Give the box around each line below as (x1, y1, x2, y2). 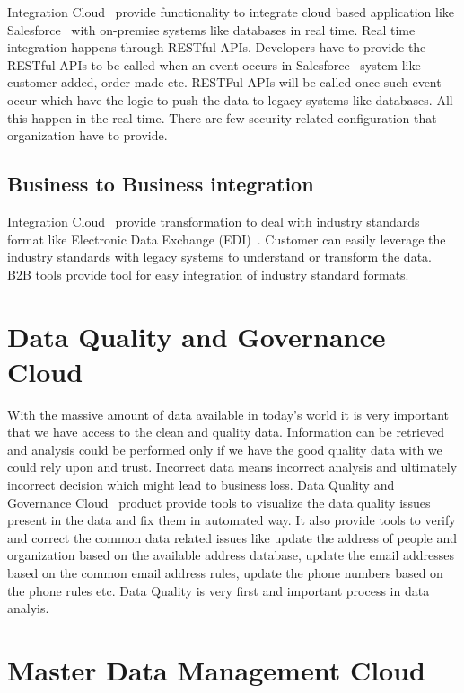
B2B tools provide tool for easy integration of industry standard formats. (7, 264, 409, 283)
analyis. (7, 599, 49, 617)
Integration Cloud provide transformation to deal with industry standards (7, 211, 420, 230)
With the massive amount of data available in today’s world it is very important (7, 404, 449, 423)
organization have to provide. (7, 126, 168, 145)
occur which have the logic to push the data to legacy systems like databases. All (7, 90, 453, 109)
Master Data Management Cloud (7, 651, 425, 688)
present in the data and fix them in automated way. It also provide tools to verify (7, 511, 456, 529)
